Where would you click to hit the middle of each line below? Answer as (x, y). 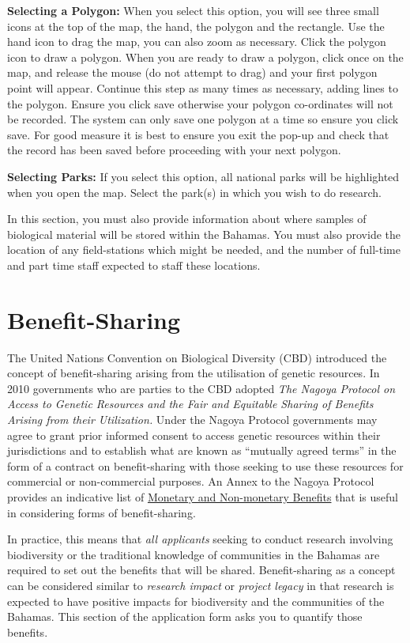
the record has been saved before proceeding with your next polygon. (174, 150)
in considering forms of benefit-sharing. (102, 512)
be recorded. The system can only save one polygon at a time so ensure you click (203, 119)
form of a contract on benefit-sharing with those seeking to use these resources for (205, 465)
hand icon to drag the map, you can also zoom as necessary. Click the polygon (197, 42)
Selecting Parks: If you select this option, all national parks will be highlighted (203, 176)
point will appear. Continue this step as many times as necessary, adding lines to (203, 87)
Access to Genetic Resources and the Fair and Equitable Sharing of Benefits (190, 404)
